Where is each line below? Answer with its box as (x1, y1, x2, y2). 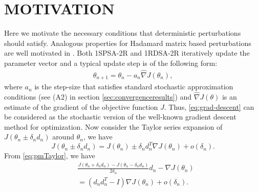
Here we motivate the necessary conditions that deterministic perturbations (4, 28, 241, 38)
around (52, 131, 74, 142)
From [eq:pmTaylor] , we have (4, 150, 95, 161)
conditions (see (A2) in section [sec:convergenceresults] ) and (4, 91, 192, 102)
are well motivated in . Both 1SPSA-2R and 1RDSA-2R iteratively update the (4, 47, 250, 58)
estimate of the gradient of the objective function (4, 101, 158, 112)
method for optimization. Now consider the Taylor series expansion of (4, 121, 223, 132)
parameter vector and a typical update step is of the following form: (4, 57, 218, 68)
